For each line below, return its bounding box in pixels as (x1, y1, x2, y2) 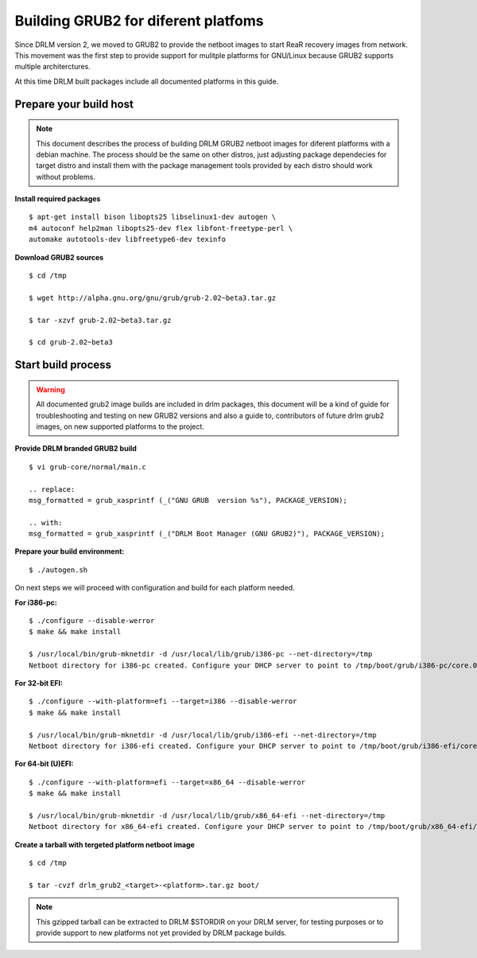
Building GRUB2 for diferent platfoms (14, 12, 264, 29)
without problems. (36, 172, 95, 181)
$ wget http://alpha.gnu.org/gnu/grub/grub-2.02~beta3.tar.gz (29, 293, 277, 302)
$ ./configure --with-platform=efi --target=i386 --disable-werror (29, 697, 297, 706)
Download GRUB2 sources (14, 252, 104, 262)
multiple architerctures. (14, 62, 91, 72)
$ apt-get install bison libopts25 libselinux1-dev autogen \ (29, 212, 277, 222)
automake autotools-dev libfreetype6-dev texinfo (29, 235, 227, 244)
